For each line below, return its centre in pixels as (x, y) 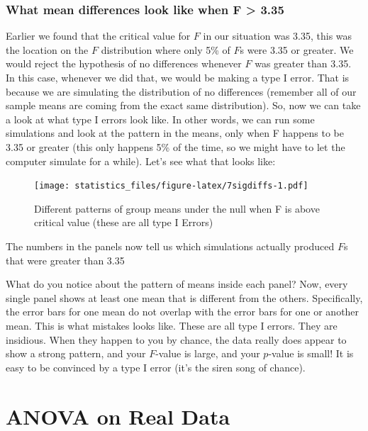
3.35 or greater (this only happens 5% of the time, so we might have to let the (175, 146)
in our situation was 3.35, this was (278, 36)
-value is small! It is (311, 353)
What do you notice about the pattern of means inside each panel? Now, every (177, 284)
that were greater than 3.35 (65, 260)
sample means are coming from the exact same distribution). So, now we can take (183, 105)
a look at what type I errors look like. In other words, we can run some (160, 119)
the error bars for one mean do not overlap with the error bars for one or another (183, 312)
